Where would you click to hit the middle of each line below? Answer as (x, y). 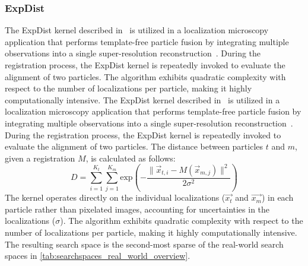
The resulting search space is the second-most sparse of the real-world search (144, 244)
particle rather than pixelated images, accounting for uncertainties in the (137, 209)
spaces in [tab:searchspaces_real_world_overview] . (98, 256)
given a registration (40, 158)
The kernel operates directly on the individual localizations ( (115, 197)
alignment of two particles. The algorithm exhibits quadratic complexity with (145, 76)
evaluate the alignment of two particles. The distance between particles (134, 146)
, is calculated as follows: (131, 158)
